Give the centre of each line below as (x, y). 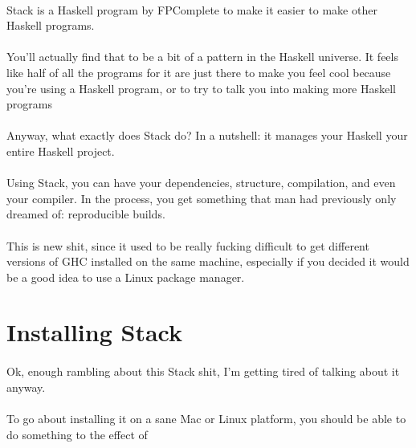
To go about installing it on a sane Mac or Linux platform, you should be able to (206, 419)
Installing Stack (94, 332)
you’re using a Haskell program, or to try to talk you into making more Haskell (202, 88)
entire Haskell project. (61, 151)
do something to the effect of (77, 434)
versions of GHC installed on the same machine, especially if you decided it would (208, 261)
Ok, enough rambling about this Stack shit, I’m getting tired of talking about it (203, 371)
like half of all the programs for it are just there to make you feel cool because (199, 72)
